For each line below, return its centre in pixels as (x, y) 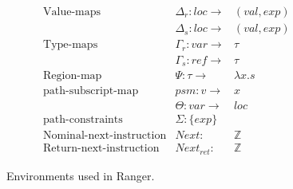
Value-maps (72, 12)
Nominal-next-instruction (105, 136)
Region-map (73, 76)
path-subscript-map (91, 91)
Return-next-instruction (101, 149)
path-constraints (83, 120)
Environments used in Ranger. (81, 175)
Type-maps (71, 45)
